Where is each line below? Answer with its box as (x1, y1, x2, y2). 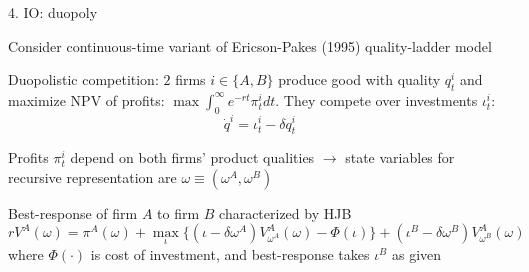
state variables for (345, 147, 455, 168)
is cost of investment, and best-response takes (90, 243, 370, 264)
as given (391, 243, 442, 264)
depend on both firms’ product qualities (70, 147, 315, 168)
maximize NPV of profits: (8, 89, 165, 110)
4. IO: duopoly (8, 2, 98, 22)
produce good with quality (278, 69, 441, 90)
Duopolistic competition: (8, 69, 159, 90)
